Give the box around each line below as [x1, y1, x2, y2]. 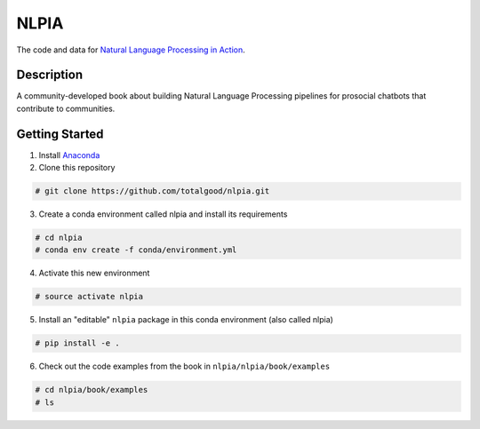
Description [16, 68, 84, 83]
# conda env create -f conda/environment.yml [35, 245, 237, 255]
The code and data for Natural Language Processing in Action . [16, 44, 246, 55]
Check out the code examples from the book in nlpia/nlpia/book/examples [38, 361, 331, 372]
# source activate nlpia [35, 291, 144, 302]
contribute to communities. [16, 103, 116, 114]
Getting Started [16, 126, 104, 141]
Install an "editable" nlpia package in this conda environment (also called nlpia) [38, 314, 333, 325]
